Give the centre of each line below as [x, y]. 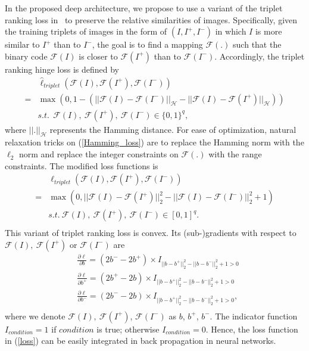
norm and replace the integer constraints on [99, 154]
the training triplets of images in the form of [86, 31]
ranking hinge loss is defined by [62, 69]
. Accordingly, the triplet [260, 56]
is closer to [98, 56]
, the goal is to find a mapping [147, 44]
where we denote [35, 316]
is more [269, 31]
